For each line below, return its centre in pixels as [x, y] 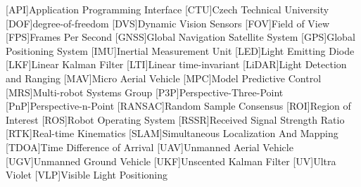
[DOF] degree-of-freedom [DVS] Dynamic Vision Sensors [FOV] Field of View [168, 23]
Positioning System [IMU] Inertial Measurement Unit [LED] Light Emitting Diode [180, 50]
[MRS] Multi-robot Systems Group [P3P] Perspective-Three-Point [145, 92]
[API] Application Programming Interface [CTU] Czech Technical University [167, 9]
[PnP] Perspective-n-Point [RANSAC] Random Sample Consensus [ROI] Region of [178, 106]
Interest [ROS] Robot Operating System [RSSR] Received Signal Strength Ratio [175, 119]
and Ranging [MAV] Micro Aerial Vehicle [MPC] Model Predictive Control [164, 78]
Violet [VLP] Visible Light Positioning [87, 175]
